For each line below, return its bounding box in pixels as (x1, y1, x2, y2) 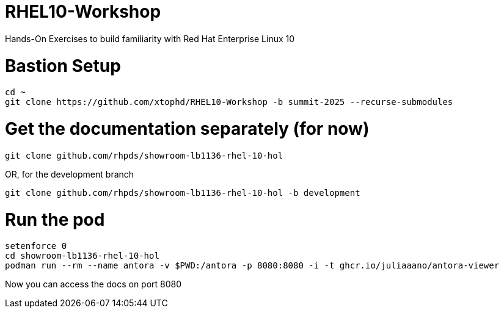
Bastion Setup (5, 55, 121, 76)
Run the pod (5, 209, 105, 230)
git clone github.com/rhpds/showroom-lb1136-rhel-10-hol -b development (5, 187, 360, 198)
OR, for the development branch (5, 168, 134, 179)
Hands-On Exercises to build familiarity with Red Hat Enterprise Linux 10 (5, 33, 295, 44)
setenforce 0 (5, 241, 67, 251)
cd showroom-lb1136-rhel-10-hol (5, 251, 159, 261)
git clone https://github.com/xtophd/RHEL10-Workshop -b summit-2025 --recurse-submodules (5, 97, 453, 107)
